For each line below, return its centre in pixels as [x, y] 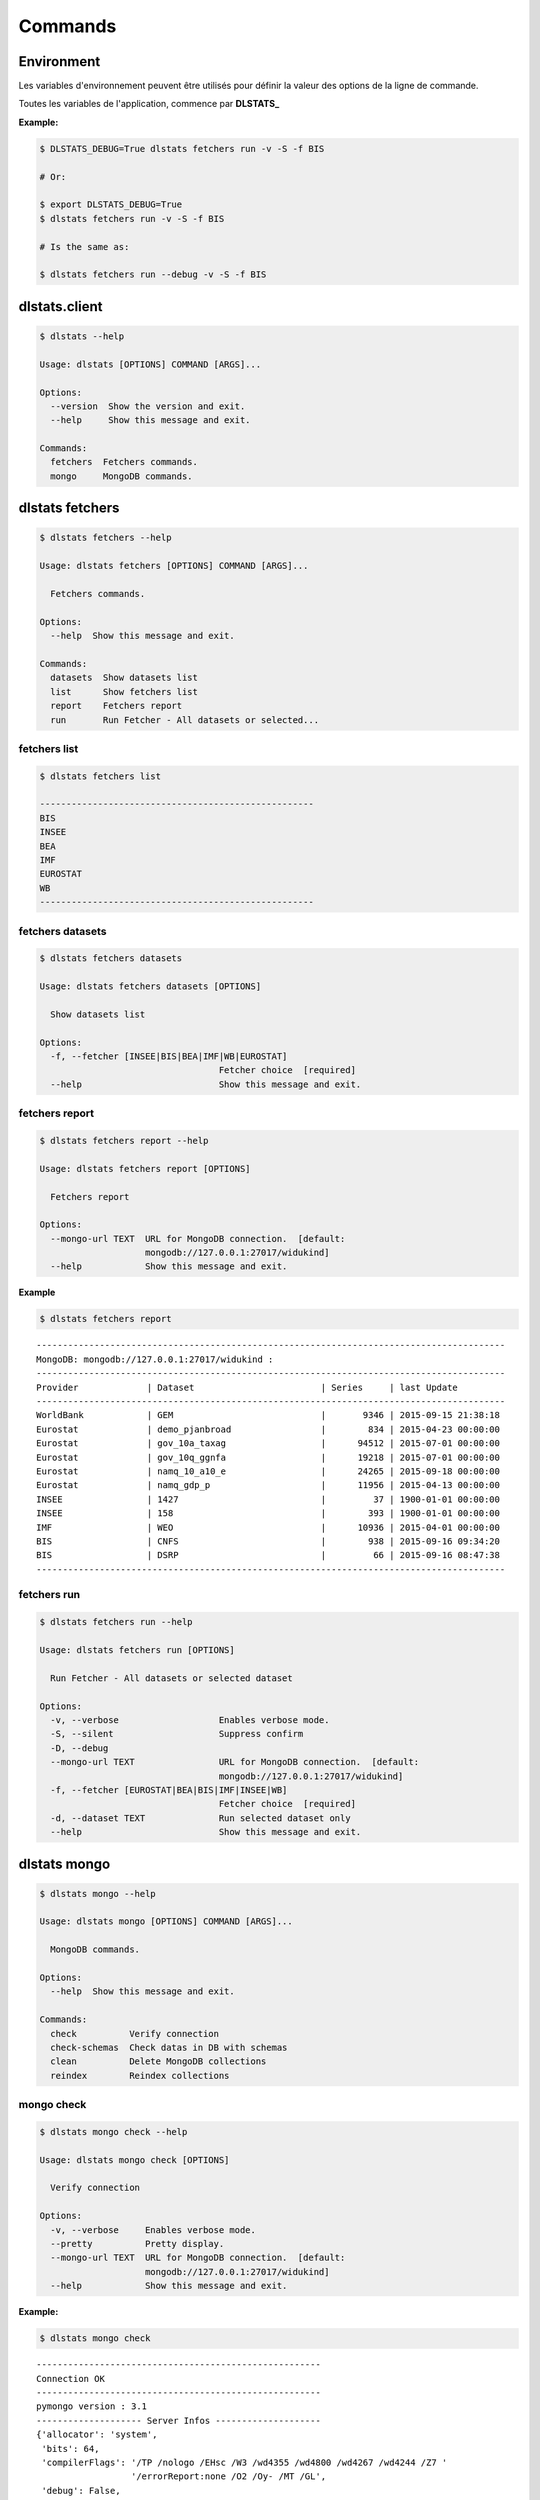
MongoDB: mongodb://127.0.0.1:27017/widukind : [155, 1359]
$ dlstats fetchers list [100, 776]
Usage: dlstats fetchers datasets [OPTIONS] [150, 986]
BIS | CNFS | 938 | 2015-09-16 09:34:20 [268, 1541]
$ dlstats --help [82, 336]
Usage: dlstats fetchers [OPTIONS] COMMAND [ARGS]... [174, 566]
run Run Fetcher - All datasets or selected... [185, 719]
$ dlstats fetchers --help [105, 538]
